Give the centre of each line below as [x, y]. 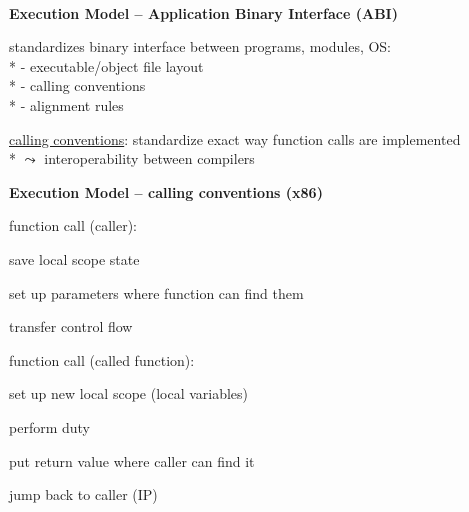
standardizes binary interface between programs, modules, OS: [200, 46]
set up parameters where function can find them [156, 292]
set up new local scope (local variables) [129, 393]
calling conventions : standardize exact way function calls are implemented [235, 138]
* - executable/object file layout [106, 65]
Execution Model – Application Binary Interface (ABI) [203, 12]
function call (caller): [73, 225]
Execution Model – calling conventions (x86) [166, 191]
